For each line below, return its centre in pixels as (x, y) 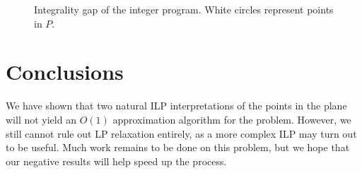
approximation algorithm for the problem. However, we (232, 119)
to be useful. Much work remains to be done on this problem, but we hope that (178, 147)
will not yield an (41, 119)
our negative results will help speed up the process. (116, 161)
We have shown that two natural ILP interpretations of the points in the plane (176, 106)
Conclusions (65, 72)
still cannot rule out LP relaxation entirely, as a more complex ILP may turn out (181, 133)
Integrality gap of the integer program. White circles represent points (184, 9)
